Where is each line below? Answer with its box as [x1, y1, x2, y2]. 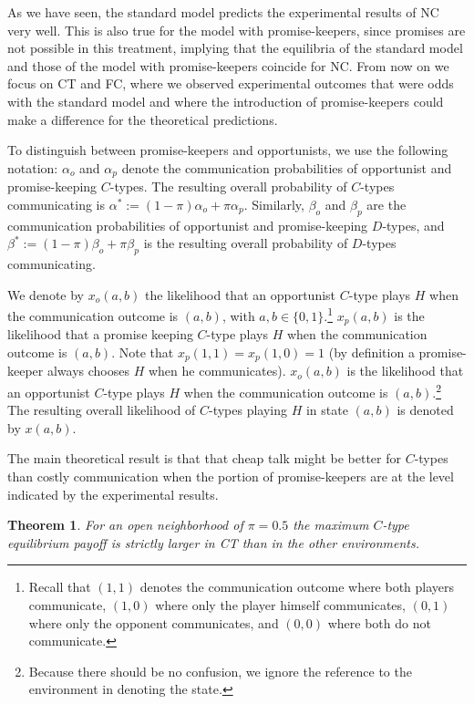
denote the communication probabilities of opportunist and [121, 158, 452, 177]
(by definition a [328, 342, 415, 361]
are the [366, 194, 407, 213]
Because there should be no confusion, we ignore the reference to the [28, 661, 412, 680]
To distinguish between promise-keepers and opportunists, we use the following [7, 140, 448, 160]
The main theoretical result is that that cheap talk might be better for [7, 449, 401, 468]
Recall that [28, 577, 91, 596]
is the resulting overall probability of [143, 233, 348, 253]
